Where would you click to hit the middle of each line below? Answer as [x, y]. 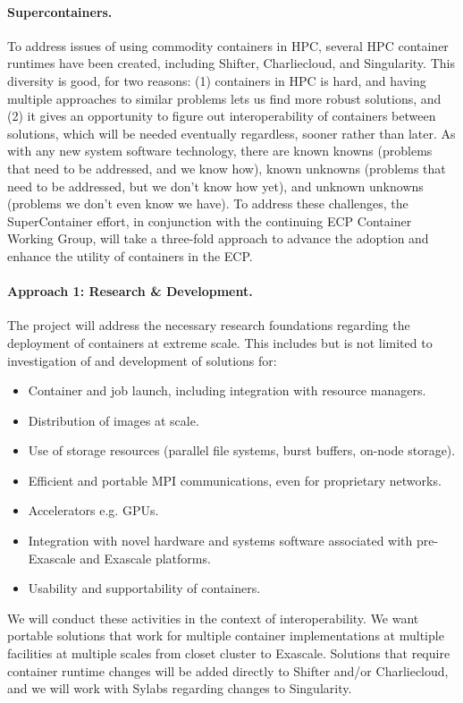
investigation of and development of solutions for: [142, 360]
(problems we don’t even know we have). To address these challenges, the [208, 203]
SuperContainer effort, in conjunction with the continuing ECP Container [210, 220]
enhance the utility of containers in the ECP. [130, 255]
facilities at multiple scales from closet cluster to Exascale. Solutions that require [229, 653]
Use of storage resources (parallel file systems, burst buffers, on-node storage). [242, 450]
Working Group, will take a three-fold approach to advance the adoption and [218, 238]
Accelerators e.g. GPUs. [93, 510]
